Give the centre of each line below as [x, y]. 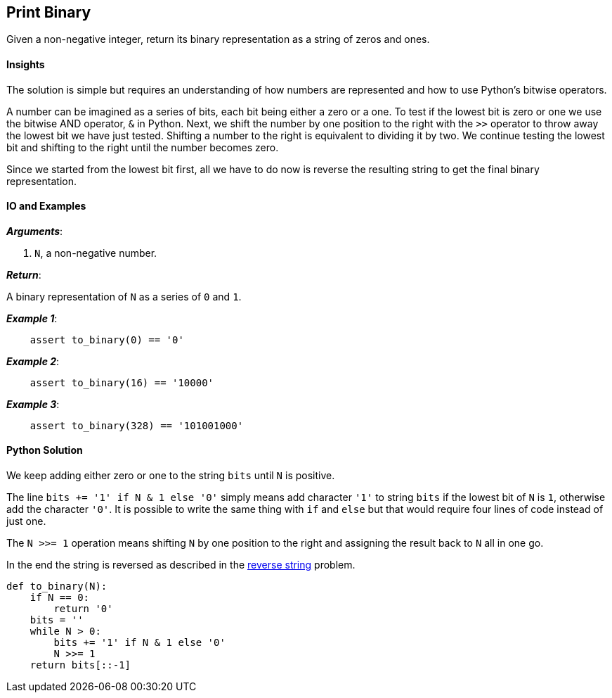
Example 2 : [33, 361]
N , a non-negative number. [96, 253]
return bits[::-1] [80, 665]
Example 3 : [33, 404]
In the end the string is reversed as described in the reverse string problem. [181, 565]
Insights [26, 65]
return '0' [83, 609]
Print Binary [49, 12]
